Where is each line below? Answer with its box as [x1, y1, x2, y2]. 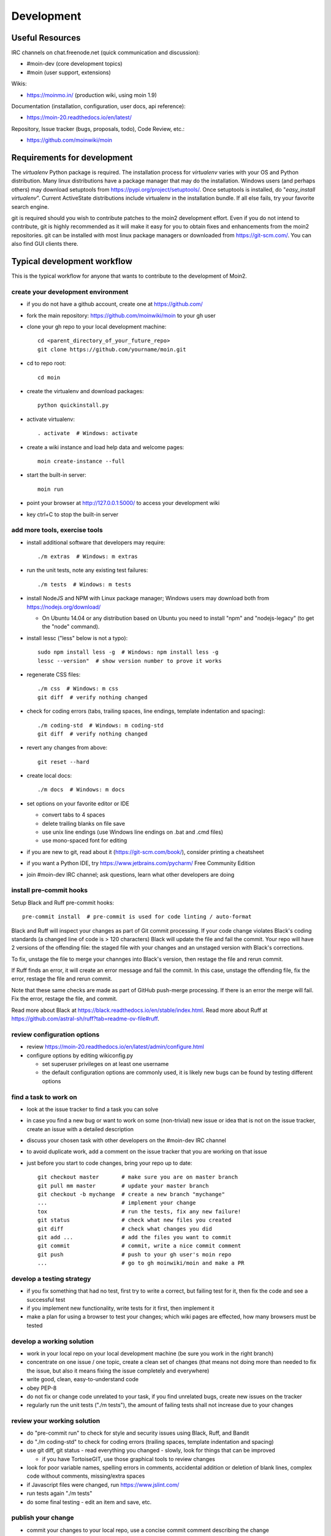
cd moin [37, 374, 61, 381]
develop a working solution [11, 1337, 94, 1346]
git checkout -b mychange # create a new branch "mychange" [37, 1191, 225, 1197]
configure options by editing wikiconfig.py [26, 1051, 134, 1059]
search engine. [11, 203, 49, 210]
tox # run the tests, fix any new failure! [37, 1208, 242, 1215]
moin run [37, 485, 64, 493]
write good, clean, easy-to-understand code [26, 1376, 139, 1383]
